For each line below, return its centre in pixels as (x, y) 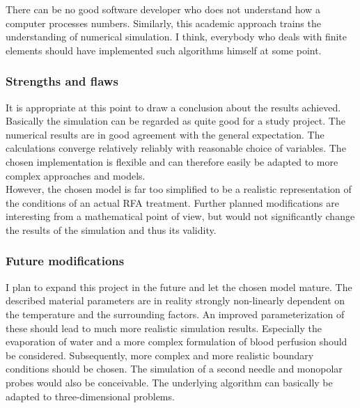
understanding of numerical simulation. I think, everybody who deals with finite (177, 37)
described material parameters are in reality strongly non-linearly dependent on (175, 300)
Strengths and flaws (62, 81)
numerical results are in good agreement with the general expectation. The (165, 134)
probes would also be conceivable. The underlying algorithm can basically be (169, 382)
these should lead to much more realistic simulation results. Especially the (164, 328)
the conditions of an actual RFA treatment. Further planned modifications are (172, 202)
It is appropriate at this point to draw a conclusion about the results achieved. (173, 107)
